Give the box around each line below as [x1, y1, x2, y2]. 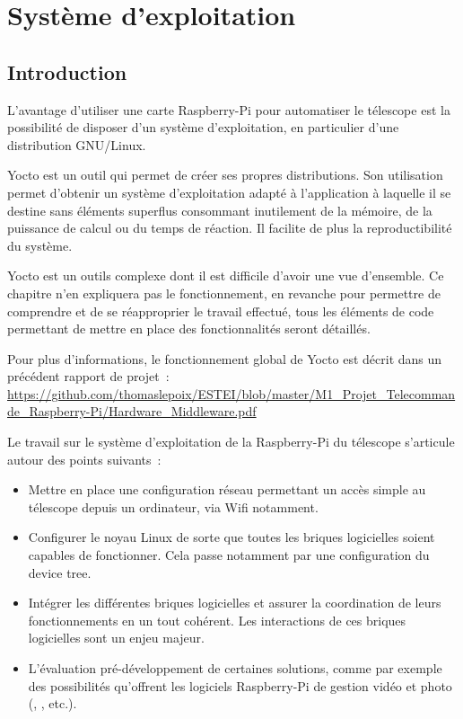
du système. [7, 235, 73, 254]
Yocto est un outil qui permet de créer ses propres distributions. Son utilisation [7, 165, 443, 184]
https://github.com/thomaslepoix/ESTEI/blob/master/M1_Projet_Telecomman [7, 384, 456, 403]
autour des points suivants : [7, 449, 162, 468]
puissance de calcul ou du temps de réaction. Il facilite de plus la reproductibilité [7, 218, 452, 237]
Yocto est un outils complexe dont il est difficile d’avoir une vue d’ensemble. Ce [7, 266, 444, 285]
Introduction [7, 58, 127, 85]
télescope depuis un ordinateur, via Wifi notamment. [28, 497, 319, 516]
